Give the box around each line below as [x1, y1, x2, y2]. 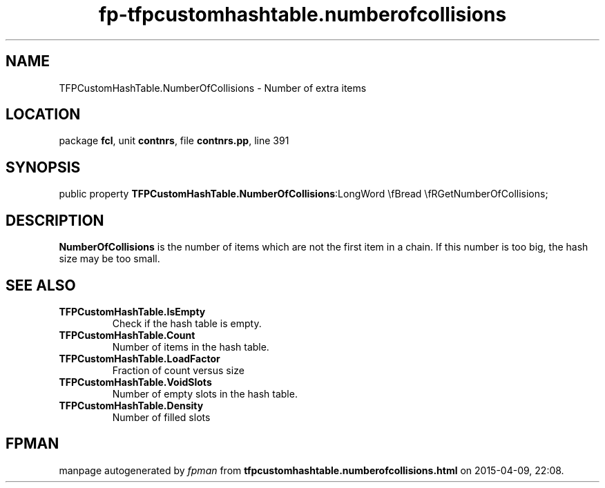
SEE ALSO [6, 276, 76, 294]
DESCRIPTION [6, 211, 104, 229]
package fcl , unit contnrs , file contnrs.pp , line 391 [59, 135, 289, 147]
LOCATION [6, 106, 81, 124]
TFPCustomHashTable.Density [59, 399, 204, 411]
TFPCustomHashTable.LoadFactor [59, 352, 220, 364]
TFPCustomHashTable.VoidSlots [59, 375, 212, 388]
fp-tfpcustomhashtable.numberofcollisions [98, 3, 507, 26]
